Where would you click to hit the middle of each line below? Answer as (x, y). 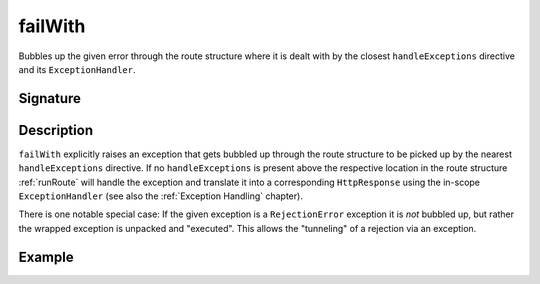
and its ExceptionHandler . (77, 69)
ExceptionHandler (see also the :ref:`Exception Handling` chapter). (161, 196)
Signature (50, 98)
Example (46, 256)
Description (56, 130)
